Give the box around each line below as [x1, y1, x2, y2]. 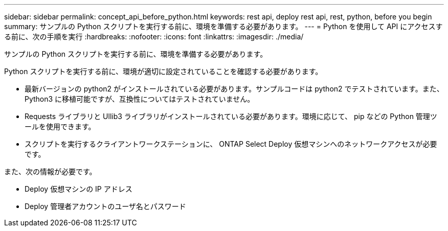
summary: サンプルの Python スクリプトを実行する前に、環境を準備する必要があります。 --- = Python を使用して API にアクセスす [4, 22, 443, 31]
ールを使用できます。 [25, 122, 96, 131]
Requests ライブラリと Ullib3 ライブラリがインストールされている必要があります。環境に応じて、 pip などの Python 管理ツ [25, 112, 437, 121]
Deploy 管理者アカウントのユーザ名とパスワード [25, 202, 186, 211]
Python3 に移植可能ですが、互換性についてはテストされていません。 [25, 95, 255, 103]
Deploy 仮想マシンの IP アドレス [25, 184, 132, 193]
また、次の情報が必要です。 [4, 167, 97, 176]
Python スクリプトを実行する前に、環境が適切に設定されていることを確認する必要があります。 [4, 67, 323, 76]
